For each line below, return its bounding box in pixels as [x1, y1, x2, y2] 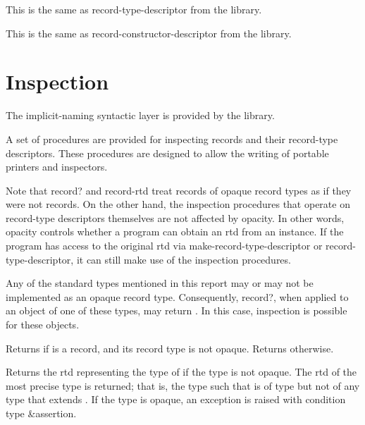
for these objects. [6, 317, 80, 332]
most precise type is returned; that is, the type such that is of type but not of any [6, 378, 360, 393]
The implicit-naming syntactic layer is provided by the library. [6, 108, 275, 123]
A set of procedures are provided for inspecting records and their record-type [6, 131, 338, 146]
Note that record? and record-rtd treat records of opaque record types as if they [6, 183, 352, 197]
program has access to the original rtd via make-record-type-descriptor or [6, 238, 323, 253]
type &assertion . [6, 406, 77, 420]
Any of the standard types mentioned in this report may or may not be [6, 276, 314, 290]
